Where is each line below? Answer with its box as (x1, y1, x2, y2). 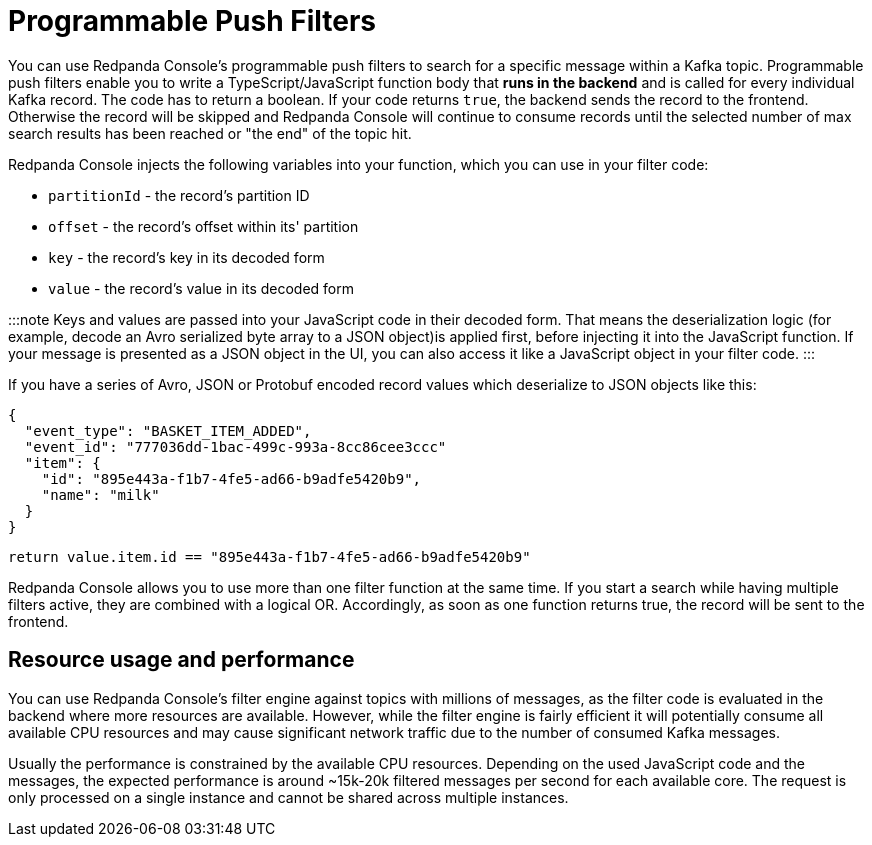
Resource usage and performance (8, 647, 355, 673)
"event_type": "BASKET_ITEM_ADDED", (24, 422, 312, 439)
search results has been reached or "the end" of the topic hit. (8, 124, 412, 142)
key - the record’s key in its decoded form (48, 248, 325, 266)
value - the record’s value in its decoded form (48, 279, 355, 297)
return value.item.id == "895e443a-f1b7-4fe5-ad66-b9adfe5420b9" (8, 548, 531, 565)
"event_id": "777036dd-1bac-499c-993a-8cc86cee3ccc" (24, 438, 447, 455)
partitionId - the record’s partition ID (48, 186, 310, 204)
